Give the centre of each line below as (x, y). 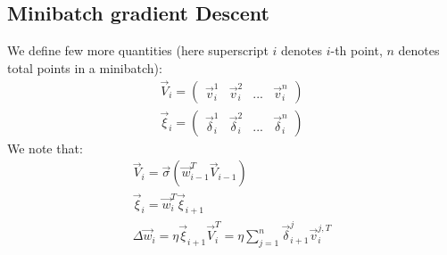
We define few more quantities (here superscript (138, 50)
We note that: (45, 148)
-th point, (356, 50)
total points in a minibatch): (85, 67)
